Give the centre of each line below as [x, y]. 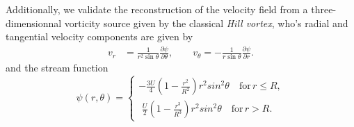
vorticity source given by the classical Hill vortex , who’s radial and [206, 23]
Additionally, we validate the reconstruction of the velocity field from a [157, 9]
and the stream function [57, 68]
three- [324, 9]
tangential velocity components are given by [99, 36]
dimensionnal [34, 23]
